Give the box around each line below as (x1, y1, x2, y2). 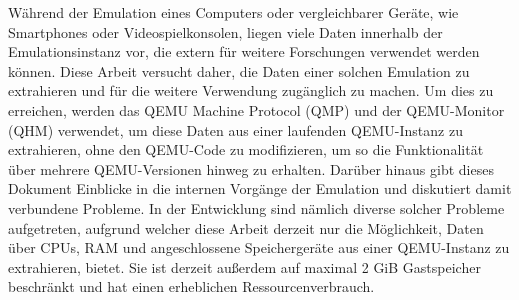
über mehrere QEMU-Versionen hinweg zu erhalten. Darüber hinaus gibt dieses (8, 158, 494, 179)
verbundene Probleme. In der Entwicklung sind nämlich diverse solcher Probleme (8, 197, 505, 218)
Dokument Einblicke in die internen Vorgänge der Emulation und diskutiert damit (8, 178, 512, 199)
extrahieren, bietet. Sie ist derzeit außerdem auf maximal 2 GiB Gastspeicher (8, 256, 481, 277)
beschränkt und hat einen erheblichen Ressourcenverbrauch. (8, 276, 375, 297)
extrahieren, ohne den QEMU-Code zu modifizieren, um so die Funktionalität (8, 139, 484, 160)
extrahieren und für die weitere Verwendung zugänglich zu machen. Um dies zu (8, 80, 494, 101)
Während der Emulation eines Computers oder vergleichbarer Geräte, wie (8, 2, 459, 22)
